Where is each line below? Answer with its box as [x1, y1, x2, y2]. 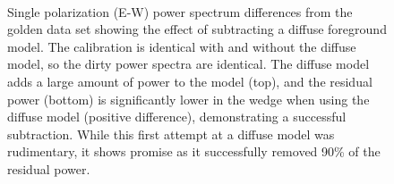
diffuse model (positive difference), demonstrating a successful [7, 107, 347, 126]
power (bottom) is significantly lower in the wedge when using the [7, 89, 370, 108]
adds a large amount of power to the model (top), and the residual [7, 71, 373, 90]
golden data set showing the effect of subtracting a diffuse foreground [7, 20, 387, 38]
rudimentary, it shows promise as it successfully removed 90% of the [7, 142, 381, 161]
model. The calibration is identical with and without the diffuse [7, 37, 356, 55]
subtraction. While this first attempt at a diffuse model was [7, 124, 335, 143]
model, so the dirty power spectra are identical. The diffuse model [7, 54, 370, 73]
